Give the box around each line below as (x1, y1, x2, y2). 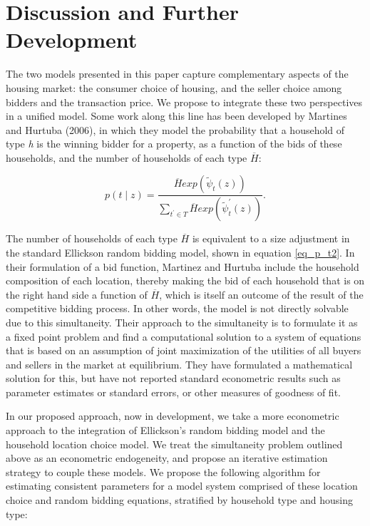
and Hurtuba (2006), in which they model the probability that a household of (6, 122, 345, 137)
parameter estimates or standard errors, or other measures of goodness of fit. (6, 384, 341, 399)
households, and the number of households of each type (6, 150, 247, 165)
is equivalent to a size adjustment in (192, 231, 350, 246)
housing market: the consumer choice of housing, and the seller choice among (6, 80, 342, 95)
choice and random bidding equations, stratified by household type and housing (6, 493, 353, 507)
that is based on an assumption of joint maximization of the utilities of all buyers (6, 343, 361, 358)
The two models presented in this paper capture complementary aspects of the (6, 66, 349, 81)
